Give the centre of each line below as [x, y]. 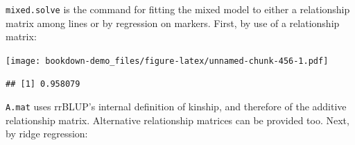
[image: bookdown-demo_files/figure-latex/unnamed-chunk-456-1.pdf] [167, 61]
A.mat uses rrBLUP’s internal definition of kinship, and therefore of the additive [176, 106]
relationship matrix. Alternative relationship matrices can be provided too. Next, [177, 120]
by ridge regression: [47, 134]
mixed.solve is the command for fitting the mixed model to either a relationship [178, 9]
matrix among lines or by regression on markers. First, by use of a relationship [173, 23]
